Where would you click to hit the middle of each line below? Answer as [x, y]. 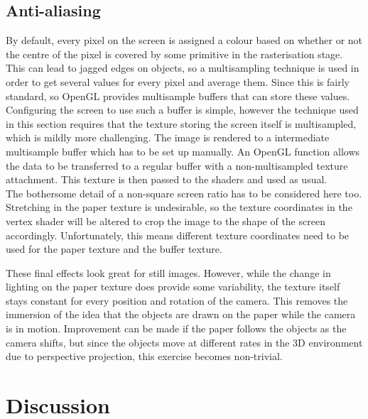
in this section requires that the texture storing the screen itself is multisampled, [181, 123]
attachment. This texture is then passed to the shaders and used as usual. [167, 179]
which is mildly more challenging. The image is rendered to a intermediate [168, 137]
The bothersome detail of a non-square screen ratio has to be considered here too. [184, 193]
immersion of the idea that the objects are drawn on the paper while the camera [181, 314]
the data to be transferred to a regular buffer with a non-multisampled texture [177, 165]
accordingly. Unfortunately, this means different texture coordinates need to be [178, 235]
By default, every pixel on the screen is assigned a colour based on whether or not [184, 40]
